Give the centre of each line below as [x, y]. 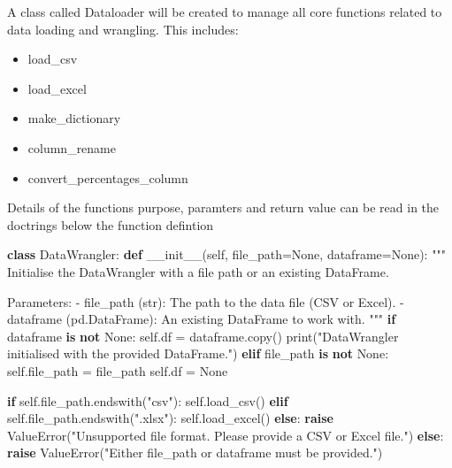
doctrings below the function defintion [111, 224]
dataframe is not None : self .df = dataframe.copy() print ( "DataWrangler [203, 336]
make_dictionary [74, 118]
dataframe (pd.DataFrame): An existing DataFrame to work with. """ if [202, 319]
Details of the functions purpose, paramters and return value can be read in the [223, 207]
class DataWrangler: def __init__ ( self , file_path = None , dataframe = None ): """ [226, 254]
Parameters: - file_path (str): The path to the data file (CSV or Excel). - [206, 301]
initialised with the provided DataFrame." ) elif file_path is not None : [198, 353]
